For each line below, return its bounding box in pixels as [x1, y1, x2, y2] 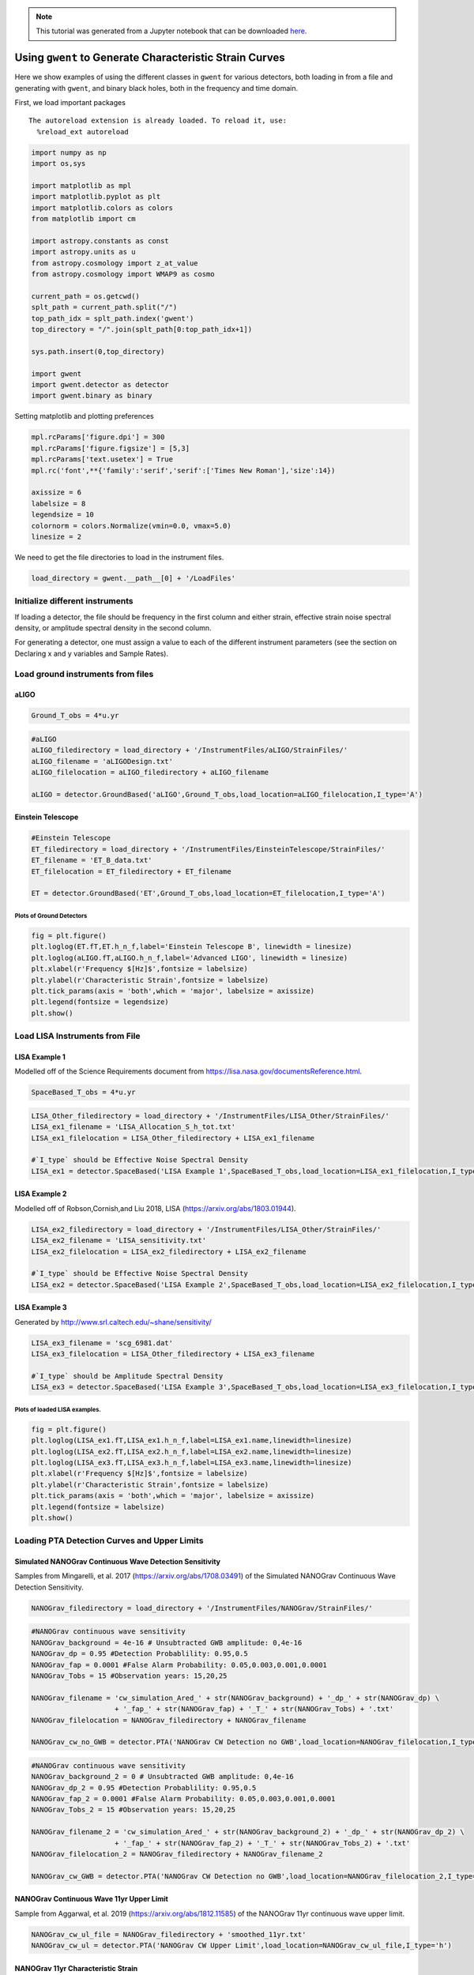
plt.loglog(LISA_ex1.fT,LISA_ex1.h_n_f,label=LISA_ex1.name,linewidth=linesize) [31, 1436, 352, 1445]
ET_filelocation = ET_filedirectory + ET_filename [31, 867, 232, 876]
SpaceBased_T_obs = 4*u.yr [31, 1088, 136, 1097]
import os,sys [31, 159, 86, 168]
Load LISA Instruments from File [14, 1031, 141, 1042]
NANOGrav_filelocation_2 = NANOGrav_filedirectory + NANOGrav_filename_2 [31, 1849, 323, 1859]
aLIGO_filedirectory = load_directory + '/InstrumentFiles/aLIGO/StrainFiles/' [31, 746, 348, 754]
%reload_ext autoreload [36, 127, 130, 136]
